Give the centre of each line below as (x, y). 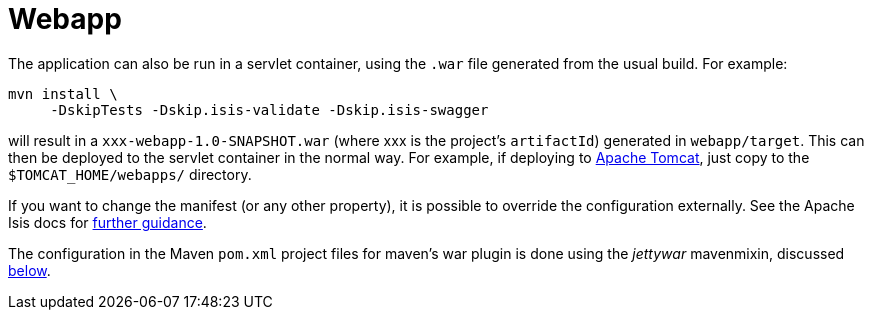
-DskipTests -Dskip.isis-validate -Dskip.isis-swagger (269, 109)
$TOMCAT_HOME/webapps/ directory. (130, 174)
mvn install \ (63, 93)
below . (29, 270)
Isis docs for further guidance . (107, 222)
